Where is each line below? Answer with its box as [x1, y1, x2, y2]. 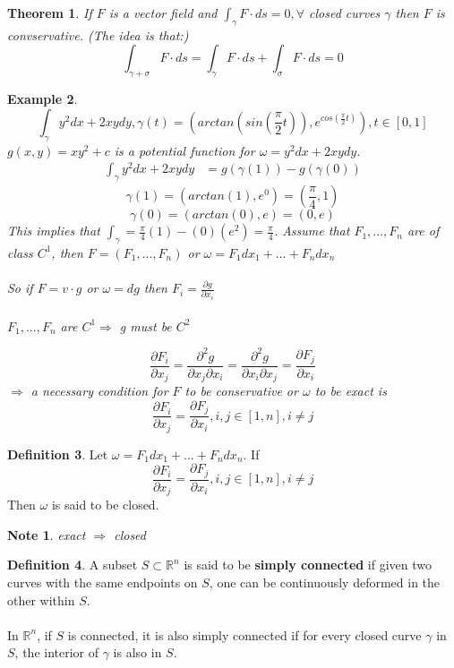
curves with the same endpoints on [7, 573, 198, 592]
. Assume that [273, 221, 350, 240]
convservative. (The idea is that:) [7, 25, 189, 44]
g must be [119, 316, 172, 335]
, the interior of [14, 643, 99, 662]
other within [7, 590, 75, 609]
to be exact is [314, 381, 387, 400]
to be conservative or [184, 381, 298, 400]
